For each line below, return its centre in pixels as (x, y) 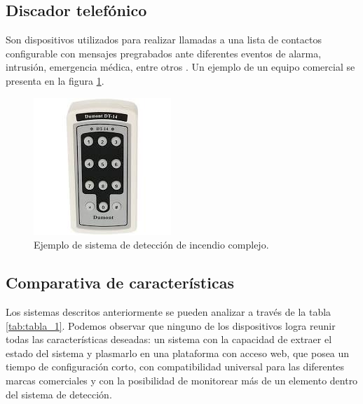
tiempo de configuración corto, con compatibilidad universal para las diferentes (175, 367)
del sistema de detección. (59, 394)
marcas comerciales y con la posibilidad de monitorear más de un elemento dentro (182, 380)
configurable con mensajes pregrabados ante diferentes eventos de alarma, (164, 53)
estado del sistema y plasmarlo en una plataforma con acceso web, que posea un (178, 353)
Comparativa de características (120, 283)
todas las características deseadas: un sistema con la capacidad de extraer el (169, 339)
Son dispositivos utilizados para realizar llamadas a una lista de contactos (164, 40)
